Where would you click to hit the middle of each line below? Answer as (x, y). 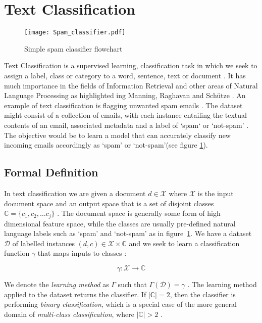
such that (132, 284)
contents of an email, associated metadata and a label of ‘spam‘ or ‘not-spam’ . (126, 125)
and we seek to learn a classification (184, 243)
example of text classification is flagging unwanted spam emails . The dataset (123, 105)
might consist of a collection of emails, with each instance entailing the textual (125, 115)
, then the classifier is (203, 294)
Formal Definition (51, 172)
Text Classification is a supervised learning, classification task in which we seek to (131, 65)
